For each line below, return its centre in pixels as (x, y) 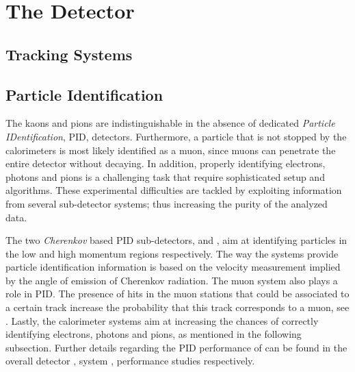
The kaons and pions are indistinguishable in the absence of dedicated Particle (170, 123)
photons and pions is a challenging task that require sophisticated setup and (165, 176)
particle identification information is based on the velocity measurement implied (173, 267)
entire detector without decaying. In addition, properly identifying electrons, (166, 163)
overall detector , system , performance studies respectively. (130, 361)
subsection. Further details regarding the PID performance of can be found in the (176, 347)
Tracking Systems (69, 54)
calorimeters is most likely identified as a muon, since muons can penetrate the (171, 150)
